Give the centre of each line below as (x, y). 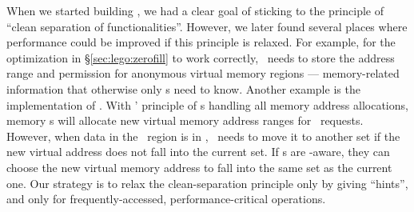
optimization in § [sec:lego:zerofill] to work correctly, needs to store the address (201, 57)
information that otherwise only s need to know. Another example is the (183, 88)
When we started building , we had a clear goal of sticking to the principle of (195, 10)
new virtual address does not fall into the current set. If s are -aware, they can (198, 152)
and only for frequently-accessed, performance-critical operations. (166, 199)
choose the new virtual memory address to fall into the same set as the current (199, 167)
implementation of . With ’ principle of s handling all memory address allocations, (207, 104)
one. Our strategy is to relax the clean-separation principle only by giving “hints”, (207, 183)
